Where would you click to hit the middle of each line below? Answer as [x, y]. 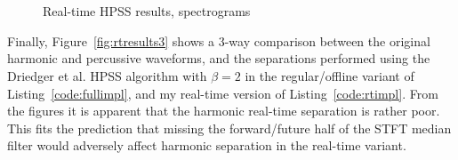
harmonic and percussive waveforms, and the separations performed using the [219, 58]
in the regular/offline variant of [329, 75]
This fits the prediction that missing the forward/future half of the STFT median [229, 128]
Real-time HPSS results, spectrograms [147, 11]
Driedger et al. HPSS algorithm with [107, 75]
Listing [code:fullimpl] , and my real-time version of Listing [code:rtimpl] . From [223, 93]
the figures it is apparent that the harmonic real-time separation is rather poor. [224, 111]
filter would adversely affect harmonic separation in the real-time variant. [207, 145]
